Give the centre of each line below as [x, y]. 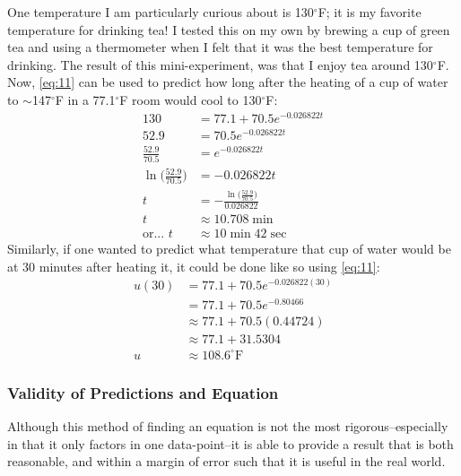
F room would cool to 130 [191, 99]
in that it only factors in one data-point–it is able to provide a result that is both [230, 443]
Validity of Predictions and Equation [143, 392]
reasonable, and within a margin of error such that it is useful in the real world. [226, 461]
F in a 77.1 [85, 99]
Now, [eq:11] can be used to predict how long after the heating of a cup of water [228, 82]
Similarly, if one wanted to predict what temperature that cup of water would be [229, 248]
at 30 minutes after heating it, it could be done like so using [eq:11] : [194, 266]
